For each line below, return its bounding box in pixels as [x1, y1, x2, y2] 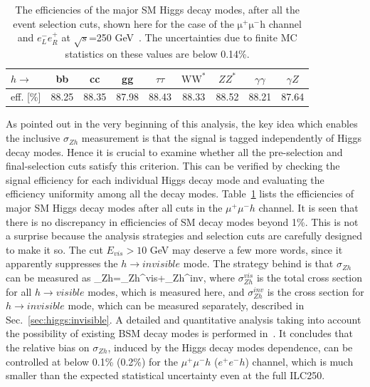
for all [6, 284, 32, 299]
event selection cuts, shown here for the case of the [13, 16, 234, 31]
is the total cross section [256, 270, 363, 285]
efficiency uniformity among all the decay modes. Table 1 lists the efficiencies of [6, 186, 354, 201]
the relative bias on [6, 339, 90, 354]
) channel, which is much [245, 354, 354, 368]
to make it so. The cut [6, 242, 103, 257]
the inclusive [6, 130, 60, 145]
